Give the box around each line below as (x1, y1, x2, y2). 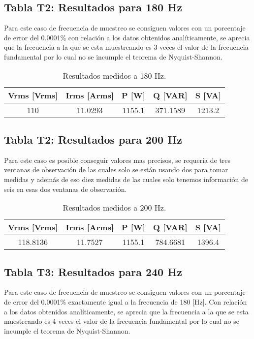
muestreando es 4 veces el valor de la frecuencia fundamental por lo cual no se (4, 316, 239, 326)
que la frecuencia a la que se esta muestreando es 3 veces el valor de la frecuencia (4, 42, 249, 52)
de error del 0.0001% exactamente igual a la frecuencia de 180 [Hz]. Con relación (4, 296, 247, 307)
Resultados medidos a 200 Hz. (63, 202, 166, 214)
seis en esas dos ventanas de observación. (4, 184, 127, 194)
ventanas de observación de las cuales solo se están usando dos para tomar (4, 164, 228, 175)
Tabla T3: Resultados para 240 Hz (4, 264, 182, 279)
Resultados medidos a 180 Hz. (63, 69, 166, 81)
